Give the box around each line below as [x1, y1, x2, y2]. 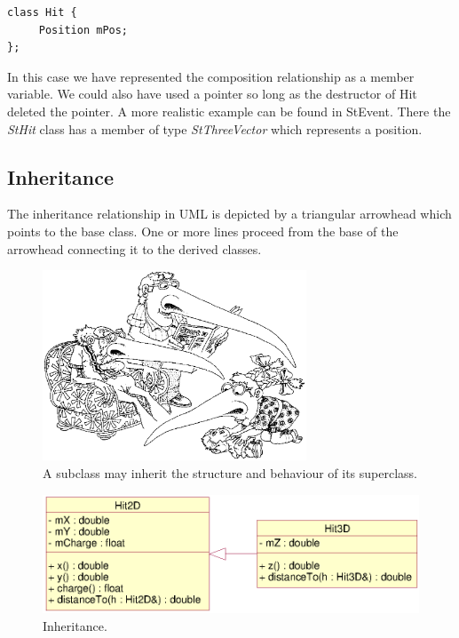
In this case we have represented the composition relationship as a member [7, 67, 415, 85]
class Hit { [7, 6, 77, 19]
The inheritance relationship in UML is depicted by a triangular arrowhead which [7, 204, 452, 223]
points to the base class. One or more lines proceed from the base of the [7, 221, 399, 240]
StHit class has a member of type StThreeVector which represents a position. [7, 119, 423, 138]
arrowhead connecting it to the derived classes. [7, 239, 262, 258]
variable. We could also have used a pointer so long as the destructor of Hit [7, 84, 417, 103]
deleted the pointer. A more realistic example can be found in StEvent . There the [7, 101, 451, 120]
